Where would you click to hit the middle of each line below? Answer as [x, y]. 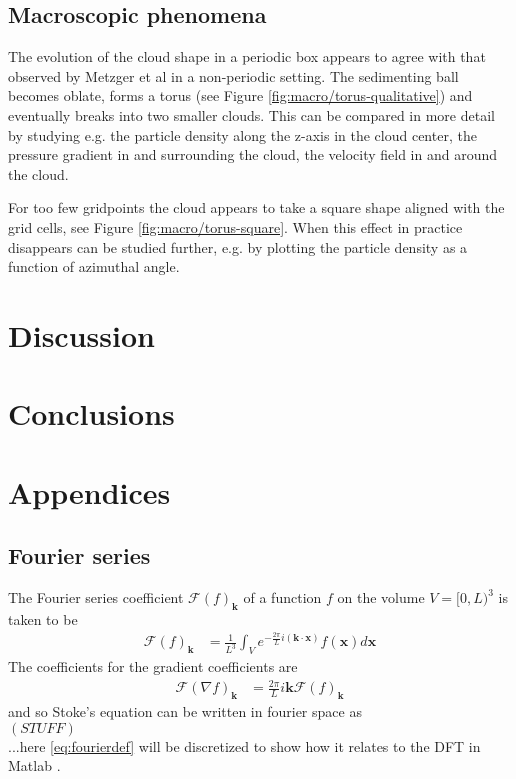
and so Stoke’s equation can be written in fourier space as [185, 711]
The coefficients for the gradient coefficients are [153, 666]
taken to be [43, 618]
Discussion [81, 334]
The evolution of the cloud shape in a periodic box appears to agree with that [247, 56]
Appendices [89, 491]
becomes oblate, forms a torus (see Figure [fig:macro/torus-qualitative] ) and [240, 95]
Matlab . [34, 765]
